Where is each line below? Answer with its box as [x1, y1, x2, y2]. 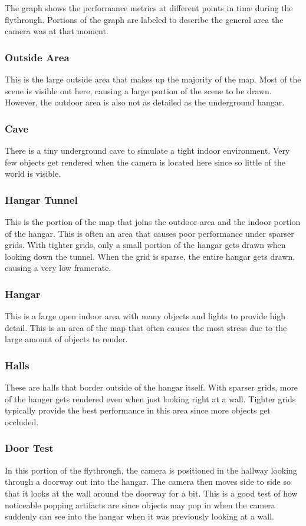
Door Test [5, 441, 54, 455]
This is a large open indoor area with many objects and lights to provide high [5, 310, 286, 322]
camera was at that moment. [5, 25, 108, 37]
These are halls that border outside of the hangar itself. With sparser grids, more [5, 381, 298, 393]
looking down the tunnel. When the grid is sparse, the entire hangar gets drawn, [5, 250, 295, 262]
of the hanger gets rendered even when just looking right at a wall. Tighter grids [5, 392, 296, 405]
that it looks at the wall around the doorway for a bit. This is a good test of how [5, 487, 298, 499]
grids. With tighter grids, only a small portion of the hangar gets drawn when [5, 239, 286, 251]
